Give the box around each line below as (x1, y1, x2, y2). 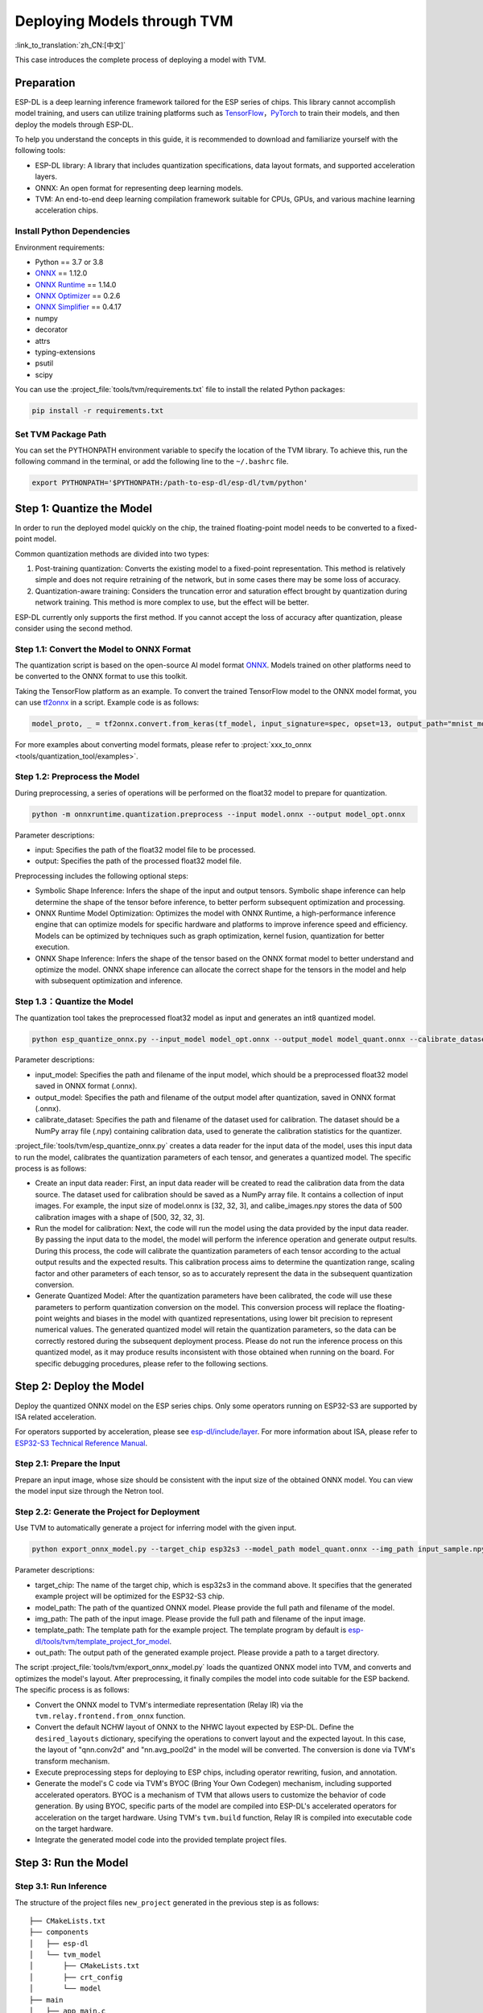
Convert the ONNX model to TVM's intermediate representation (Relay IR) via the (35, 1700, 303, 1709)
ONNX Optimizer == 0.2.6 (35, 291, 121, 301)
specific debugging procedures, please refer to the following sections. (35, 1358, 269, 1368)
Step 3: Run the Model (14, 1856, 129, 1870)
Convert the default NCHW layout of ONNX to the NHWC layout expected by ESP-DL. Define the (35, 1722, 354, 1732)
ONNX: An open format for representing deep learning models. (35, 183, 243, 192)
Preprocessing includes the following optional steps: (14, 870, 189, 881)
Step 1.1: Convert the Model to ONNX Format (14, 643, 192, 655)
